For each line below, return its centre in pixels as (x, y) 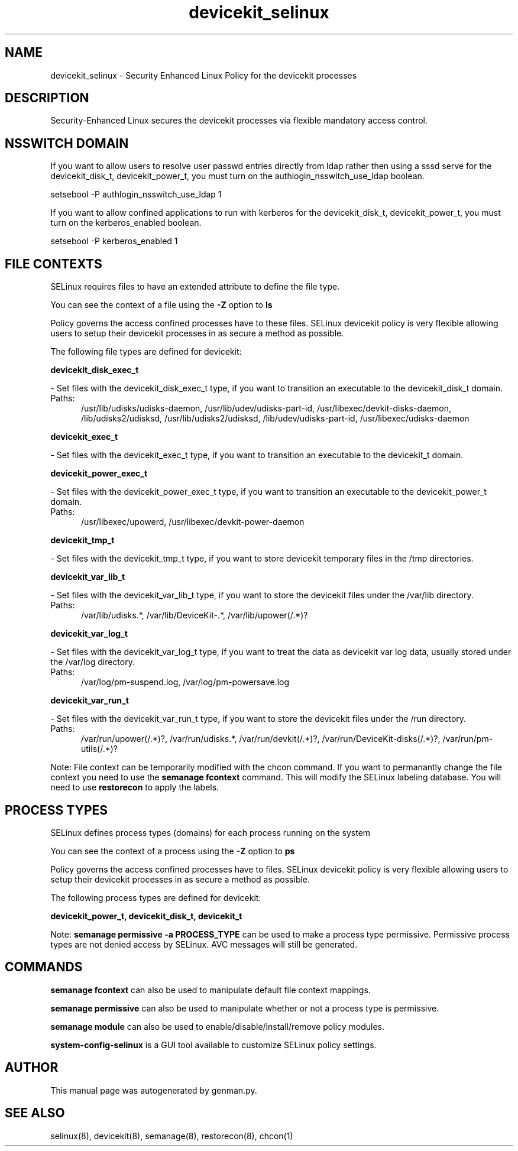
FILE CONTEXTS (54, 264)
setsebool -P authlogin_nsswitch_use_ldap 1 (136, 194)
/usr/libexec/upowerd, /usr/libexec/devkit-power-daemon (193, 522)
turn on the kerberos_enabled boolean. (126, 223)
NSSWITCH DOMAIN (67, 143)
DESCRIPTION (47, 98)
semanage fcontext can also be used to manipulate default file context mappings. (211, 990)
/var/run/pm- (468, 739)
